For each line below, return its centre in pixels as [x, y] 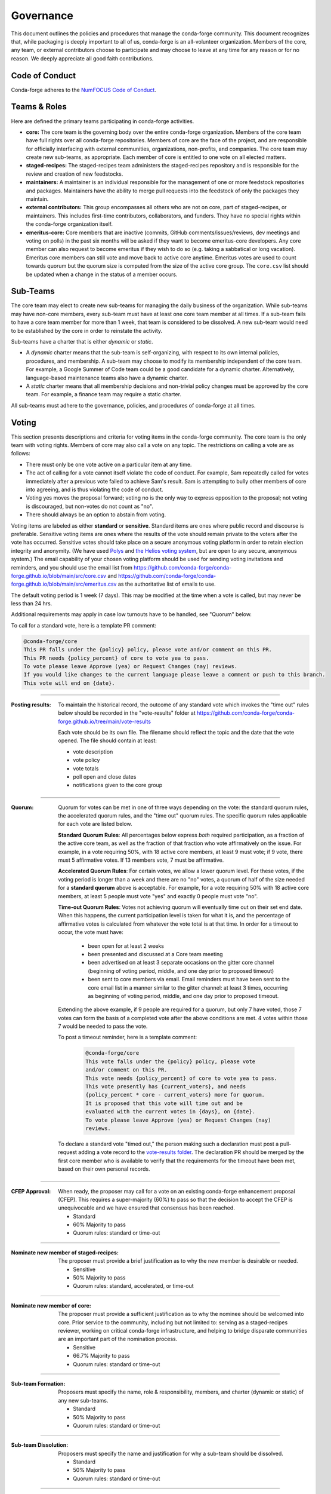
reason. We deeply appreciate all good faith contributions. [82, 58]
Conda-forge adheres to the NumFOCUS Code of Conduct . [83, 90]
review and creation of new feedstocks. [75, 174]
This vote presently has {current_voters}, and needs [166, 1087]
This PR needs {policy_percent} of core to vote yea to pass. [116, 658]
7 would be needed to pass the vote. [103, 1026]
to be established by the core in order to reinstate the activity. [87, 330]
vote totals [86, 769]
